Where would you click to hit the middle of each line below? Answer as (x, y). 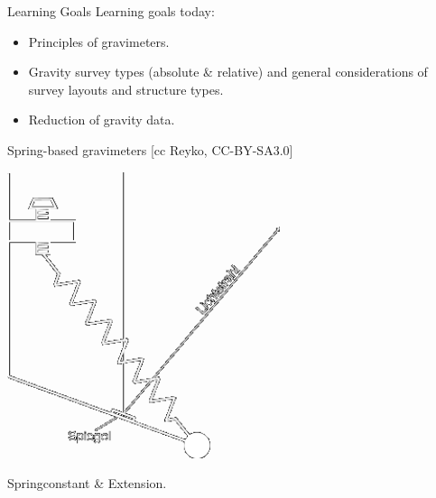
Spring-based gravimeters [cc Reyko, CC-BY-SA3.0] (150, 149)
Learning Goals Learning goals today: (111, 11)
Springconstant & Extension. (87, 483)
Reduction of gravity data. (102, 120)
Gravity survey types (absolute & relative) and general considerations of (228, 72)
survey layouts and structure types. (126, 89)
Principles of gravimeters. (99, 41)
